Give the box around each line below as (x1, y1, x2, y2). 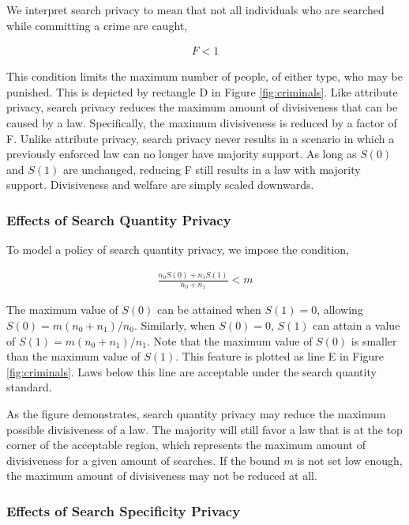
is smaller (351, 332, 397, 349)
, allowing (317, 301, 363, 318)
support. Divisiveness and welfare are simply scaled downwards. (6, 176, 314, 193)
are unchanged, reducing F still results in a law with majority (62, 161, 361, 177)
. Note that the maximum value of (146, 332, 313, 349)
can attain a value (313, 316, 400, 333)
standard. (6, 379, 52, 395)
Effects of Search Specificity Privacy (6, 500, 241, 520)
